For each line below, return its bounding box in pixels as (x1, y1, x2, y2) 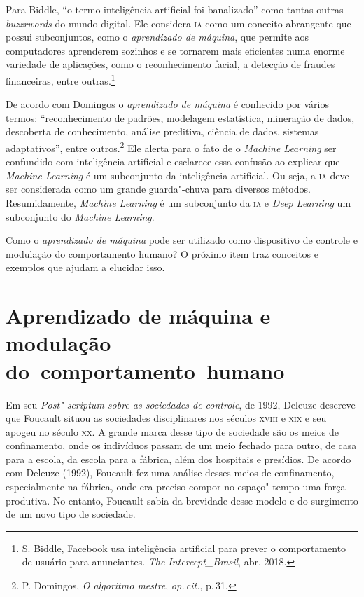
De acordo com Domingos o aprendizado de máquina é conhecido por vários (6, 97, 330, 111)
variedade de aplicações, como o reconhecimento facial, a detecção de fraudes (6, 57, 335, 71)
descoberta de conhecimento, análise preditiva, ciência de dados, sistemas (6, 124, 319, 139)
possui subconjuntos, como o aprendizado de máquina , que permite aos (6, 29, 309, 44)
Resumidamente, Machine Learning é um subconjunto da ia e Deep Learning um (6, 195, 351, 210)
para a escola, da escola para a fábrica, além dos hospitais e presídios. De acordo (6, 451, 351, 466)
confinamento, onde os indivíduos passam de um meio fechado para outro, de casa (6, 438, 357, 453)
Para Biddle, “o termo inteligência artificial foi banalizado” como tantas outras (6, 2, 344, 16)
